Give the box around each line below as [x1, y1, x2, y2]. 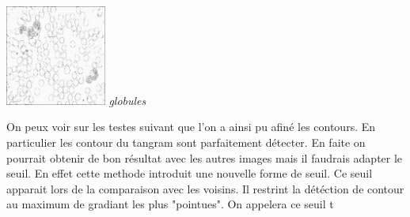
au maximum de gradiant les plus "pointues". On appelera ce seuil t [6, 196, 334, 212]
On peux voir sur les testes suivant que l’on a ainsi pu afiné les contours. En [6, 118, 376, 135]
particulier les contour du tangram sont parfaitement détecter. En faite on [6, 133, 366, 150]
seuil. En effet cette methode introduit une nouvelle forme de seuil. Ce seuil [6, 165, 373, 181]
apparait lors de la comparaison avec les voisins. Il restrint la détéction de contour [6, 180, 404, 196]
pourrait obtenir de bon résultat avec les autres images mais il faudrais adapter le [6, 149, 403, 166]
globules [108, 92, 146, 108]
